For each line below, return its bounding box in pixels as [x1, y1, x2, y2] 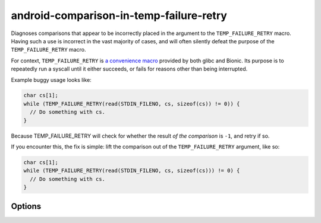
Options [11, 201, 42, 211]
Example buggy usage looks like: [11, 76, 92, 83]
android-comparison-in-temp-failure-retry [11, 9, 227, 22]
